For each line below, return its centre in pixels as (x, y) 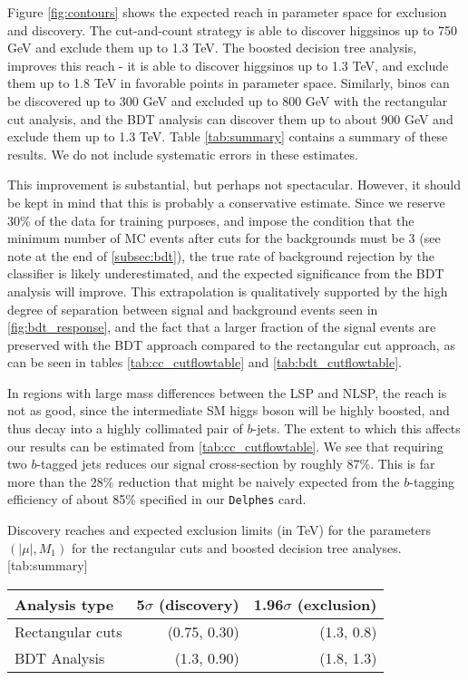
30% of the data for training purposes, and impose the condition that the (211, 220)
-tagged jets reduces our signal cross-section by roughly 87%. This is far (236, 464)
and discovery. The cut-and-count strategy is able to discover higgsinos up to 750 (233, 29)
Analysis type (64, 604)
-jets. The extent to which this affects (356, 428)
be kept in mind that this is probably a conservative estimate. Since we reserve (226, 202)
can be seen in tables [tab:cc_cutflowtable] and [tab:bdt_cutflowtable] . (205, 362)
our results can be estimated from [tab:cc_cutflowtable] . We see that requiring (225, 446)
